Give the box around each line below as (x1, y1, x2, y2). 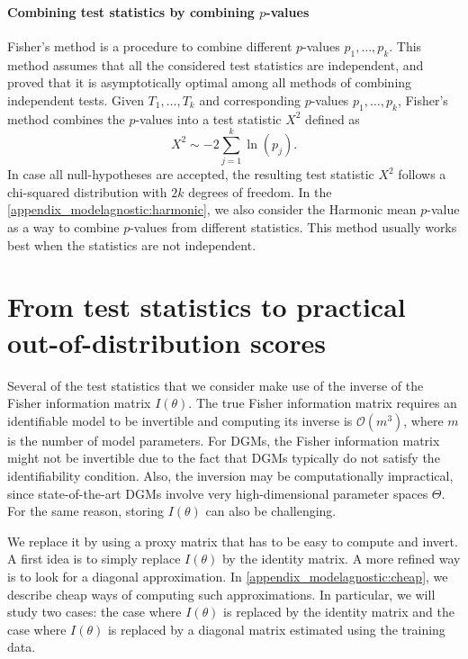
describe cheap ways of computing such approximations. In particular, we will (7, 584, 436, 603)
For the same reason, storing (7, 501, 164, 520)
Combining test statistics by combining (7, 2, 255, 21)
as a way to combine (7, 218, 120, 237)
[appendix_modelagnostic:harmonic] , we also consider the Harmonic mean (7, 200, 417, 219)
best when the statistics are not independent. (7, 235, 256, 254)
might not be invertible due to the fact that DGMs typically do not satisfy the (7, 448, 440, 467)
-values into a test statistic (135, 109, 282, 128)
